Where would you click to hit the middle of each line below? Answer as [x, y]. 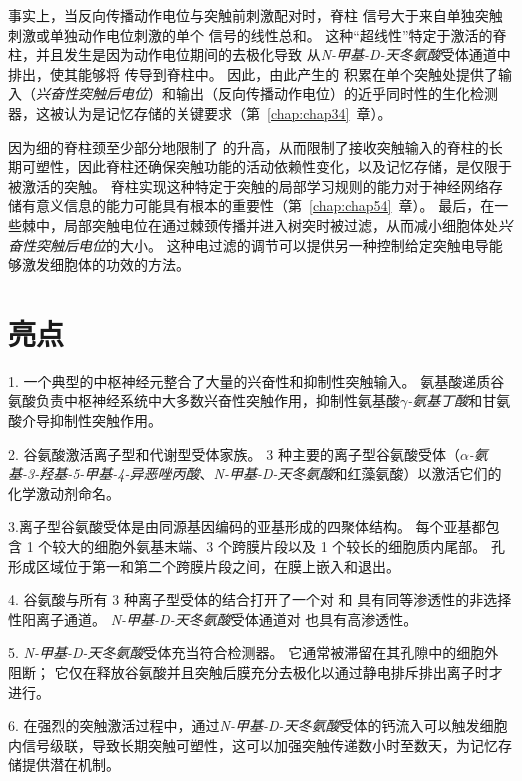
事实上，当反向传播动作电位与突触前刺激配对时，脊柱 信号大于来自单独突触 [255, 15]
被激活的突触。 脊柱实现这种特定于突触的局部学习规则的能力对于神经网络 [248, 185]
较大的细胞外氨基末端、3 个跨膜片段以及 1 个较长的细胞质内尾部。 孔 [278, 546]
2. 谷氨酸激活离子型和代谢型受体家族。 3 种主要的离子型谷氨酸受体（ [234, 453]
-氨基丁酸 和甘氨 [459, 400]
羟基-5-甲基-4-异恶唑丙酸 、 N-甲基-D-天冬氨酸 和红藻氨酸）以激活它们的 [270, 473]
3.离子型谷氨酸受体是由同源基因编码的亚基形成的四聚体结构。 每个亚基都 [247, 526]
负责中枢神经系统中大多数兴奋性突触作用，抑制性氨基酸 [217, 400]
